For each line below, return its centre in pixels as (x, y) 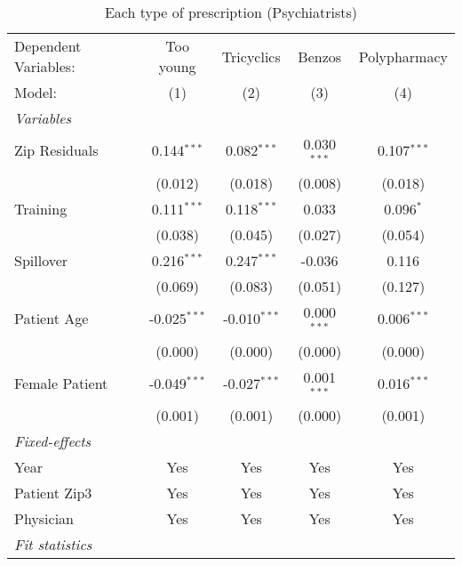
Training (41, 208)
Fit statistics (53, 545)
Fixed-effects (53, 441)
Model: (36, 92)
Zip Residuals (56, 150)
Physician (44, 519)
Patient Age (52, 319)
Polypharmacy (403, 56)
